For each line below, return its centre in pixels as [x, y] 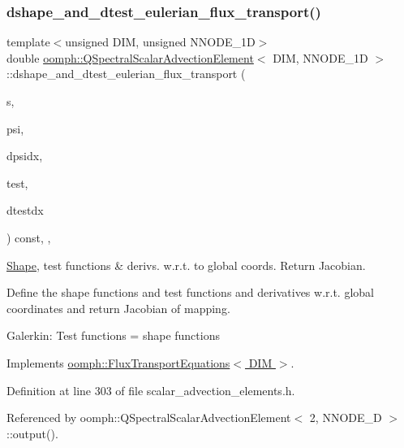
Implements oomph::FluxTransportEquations [118, 362]
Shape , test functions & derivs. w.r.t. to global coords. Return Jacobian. [186, 265]
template [28, 42]
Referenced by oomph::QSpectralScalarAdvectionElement [149, 418]
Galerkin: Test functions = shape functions [113, 335]
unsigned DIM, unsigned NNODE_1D [160, 42]
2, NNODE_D [346, 418]
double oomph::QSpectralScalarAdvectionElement [130, 57]
